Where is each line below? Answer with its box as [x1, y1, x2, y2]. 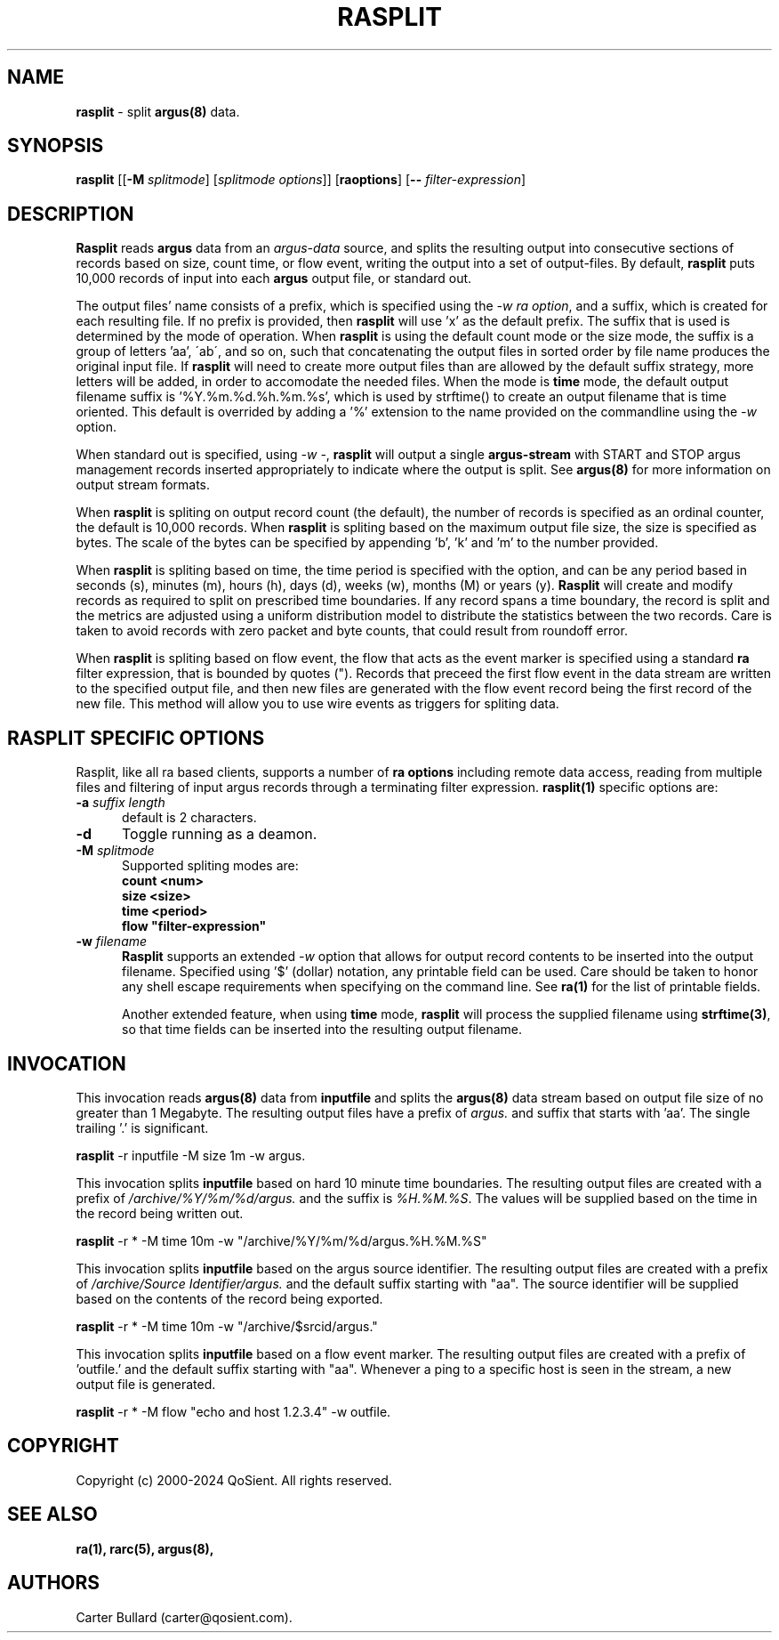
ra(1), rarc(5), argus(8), [76, 1540, 214, 1556]
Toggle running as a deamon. [121, 825, 317, 844]
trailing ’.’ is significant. [76, 1119, 209, 1135]
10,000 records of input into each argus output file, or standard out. [76, 271, 472, 287]
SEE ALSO [7, 1503, 98, 1526]
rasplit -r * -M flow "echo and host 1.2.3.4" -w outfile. [76, 1403, 391, 1419]
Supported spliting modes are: [122, 858, 299, 874]
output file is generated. [76, 1376, 216, 1392]
